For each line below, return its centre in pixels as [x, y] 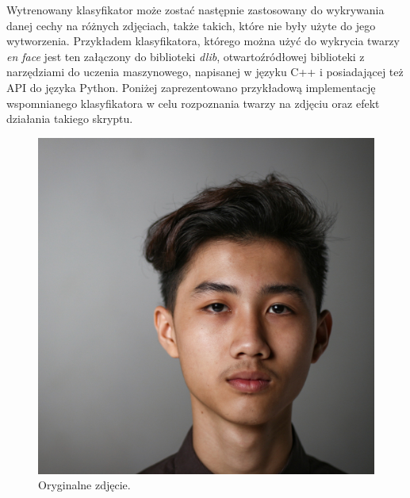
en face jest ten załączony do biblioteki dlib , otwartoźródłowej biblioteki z [186, 56]
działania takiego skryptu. [70, 119]
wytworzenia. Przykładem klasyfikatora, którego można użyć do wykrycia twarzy [203, 41]
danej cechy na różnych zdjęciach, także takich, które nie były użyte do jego [191, 25]
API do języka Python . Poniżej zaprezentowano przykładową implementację [191, 87]
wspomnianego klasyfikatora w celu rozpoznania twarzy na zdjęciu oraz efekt [193, 103]
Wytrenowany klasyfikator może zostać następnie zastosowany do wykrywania [195, 10]
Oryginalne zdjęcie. [84, 485]
